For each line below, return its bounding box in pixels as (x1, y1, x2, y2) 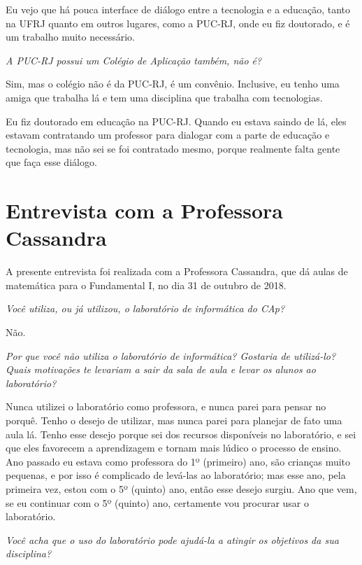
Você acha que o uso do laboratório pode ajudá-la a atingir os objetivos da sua (6, 532, 339, 547)
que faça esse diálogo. (6, 155, 97, 169)
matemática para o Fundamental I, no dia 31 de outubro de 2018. (6, 277, 287, 292)
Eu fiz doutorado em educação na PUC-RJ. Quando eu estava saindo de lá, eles (6, 113, 347, 128)
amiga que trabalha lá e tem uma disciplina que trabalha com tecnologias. (6, 90, 323, 104)
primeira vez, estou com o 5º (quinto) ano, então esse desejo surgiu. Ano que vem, (6, 481, 357, 496)
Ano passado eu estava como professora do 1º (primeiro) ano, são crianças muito (6, 454, 351, 468)
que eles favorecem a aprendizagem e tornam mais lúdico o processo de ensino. (6, 440, 342, 455)
